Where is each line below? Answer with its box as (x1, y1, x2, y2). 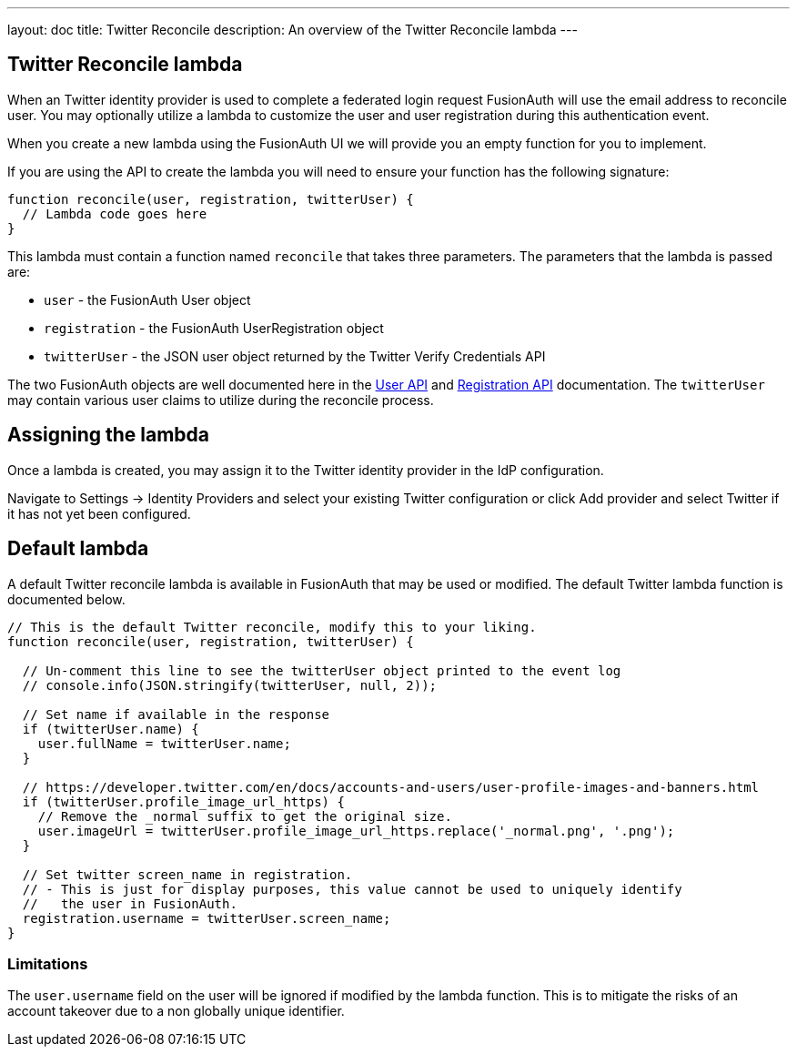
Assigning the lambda (7, 423, 210, 447)
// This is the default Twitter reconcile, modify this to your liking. (7, 619, 537, 634)
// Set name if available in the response (22, 706, 330, 722)
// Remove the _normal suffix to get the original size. (37, 808, 452, 824)
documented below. (7, 591, 126, 607)
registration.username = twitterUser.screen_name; (22, 910, 391, 926)
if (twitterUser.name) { (22, 721, 199, 736)
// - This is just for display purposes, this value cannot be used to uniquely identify (22, 881, 682, 897)
